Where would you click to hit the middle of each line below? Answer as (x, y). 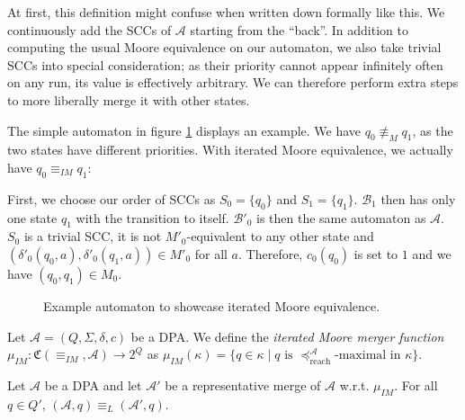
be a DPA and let (93, 384)
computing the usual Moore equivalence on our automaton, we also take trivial (224, 47)
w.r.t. (354, 384)
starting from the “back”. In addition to (299, 29)
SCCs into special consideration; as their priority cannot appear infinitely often (225, 64)
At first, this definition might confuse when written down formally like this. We (226, 12)
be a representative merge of (243, 384)
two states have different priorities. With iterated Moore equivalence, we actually (230, 150)
